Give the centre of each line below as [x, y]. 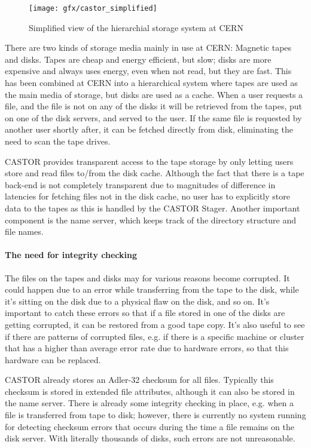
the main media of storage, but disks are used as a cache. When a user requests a [154, 94]
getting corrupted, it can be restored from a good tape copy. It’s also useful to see [155, 324]
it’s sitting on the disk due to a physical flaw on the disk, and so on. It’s [137, 301]
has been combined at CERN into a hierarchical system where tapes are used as [151, 83]
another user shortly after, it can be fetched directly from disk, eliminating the [149, 129]
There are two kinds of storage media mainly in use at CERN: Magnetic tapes [148, 47]
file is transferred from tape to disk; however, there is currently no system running [155, 415]
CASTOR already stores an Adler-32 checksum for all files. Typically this [139, 380]
